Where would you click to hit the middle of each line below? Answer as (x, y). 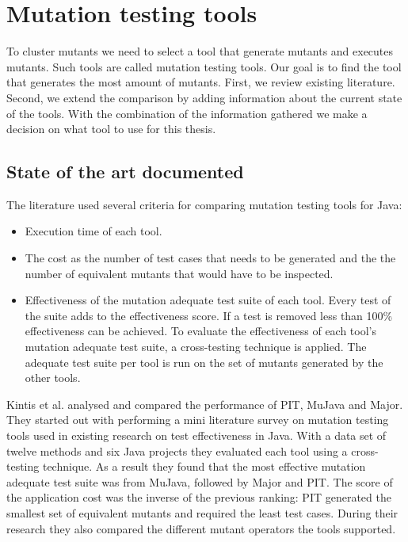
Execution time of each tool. (93, 231)
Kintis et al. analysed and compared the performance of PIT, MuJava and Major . (205, 404)
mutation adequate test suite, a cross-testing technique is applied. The (196, 347)
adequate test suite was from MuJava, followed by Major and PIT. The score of (200, 481)
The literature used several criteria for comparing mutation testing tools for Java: (204, 204)
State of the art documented (125, 172)
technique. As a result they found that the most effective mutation (204, 466)
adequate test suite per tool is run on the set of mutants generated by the (204, 362)
